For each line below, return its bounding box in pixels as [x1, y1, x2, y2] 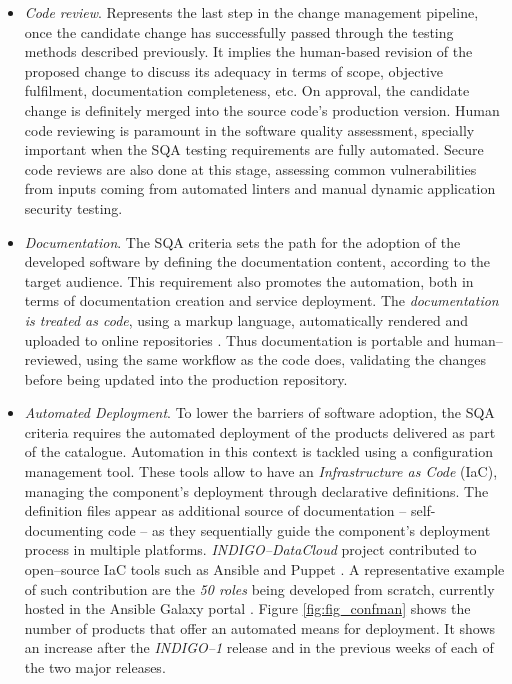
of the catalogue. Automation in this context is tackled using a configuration [24, 441, 493, 462]
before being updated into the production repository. [24, 368, 348, 389]
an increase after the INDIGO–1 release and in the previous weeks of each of [24, 637, 494, 658]
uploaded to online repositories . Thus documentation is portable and [24, 329, 450, 350]
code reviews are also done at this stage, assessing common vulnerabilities [24, 158, 477, 179]
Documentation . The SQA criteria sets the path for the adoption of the [24, 231, 461, 252]
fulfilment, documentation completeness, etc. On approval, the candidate [24, 80, 470, 101]
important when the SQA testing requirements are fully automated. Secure [24, 139, 484, 160]
